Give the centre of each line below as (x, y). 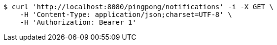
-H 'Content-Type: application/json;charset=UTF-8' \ (126, 15)
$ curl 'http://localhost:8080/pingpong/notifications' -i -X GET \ (138, 7)
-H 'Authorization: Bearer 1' (78, 22)
